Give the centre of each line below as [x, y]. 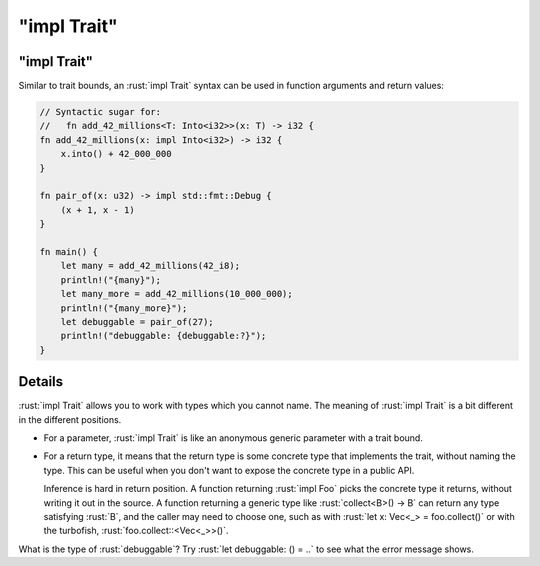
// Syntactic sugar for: [100, 112]
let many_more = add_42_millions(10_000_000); [177, 294]
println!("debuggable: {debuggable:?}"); [163, 336]
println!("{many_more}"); [124, 308]
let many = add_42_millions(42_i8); [150, 266]
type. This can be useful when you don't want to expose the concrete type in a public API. [229, 470]
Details [41, 381]
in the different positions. [70, 419]
